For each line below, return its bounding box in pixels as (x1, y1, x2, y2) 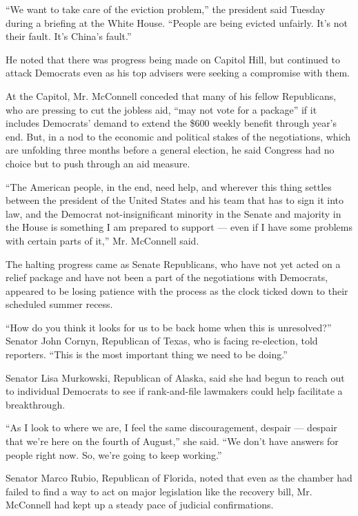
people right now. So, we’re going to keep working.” (6, 447, 222, 462)
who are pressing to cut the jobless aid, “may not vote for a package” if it (6, 102, 317, 116)
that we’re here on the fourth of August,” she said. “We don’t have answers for (6, 434, 339, 448)
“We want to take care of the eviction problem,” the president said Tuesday (6, 2, 326, 16)
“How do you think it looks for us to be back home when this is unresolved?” (6, 320, 332, 334)
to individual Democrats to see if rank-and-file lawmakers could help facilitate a (6, 384, 343, 398)
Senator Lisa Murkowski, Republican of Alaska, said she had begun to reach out (6, 370, 345, 384)
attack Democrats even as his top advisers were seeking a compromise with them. (6, 65, 350, 80)
